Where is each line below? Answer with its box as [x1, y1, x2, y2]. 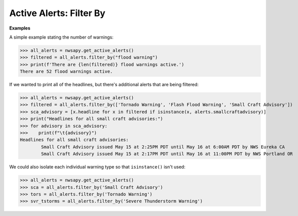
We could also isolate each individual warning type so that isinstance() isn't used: [9, 164, 185, 170]
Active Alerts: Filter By [9, 8, 106, 19]
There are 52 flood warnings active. [20, 69, 113, 75]
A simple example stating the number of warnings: [9, 34, 114, 40]
